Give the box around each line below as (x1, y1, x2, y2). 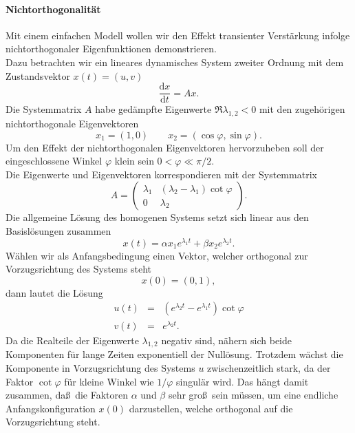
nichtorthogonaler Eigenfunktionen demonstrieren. (6, 41, 217, 56)
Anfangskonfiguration (6, 401, 96, 415)
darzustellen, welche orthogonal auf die (129, 401, 293, 415)
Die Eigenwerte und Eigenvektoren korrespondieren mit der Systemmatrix (6, 167, 317, 181)
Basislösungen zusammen (6, 224, 111, 237)
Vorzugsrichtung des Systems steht (6, 262, 152, 276)
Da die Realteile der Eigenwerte (6, 332, 139, 347)
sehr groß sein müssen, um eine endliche (168, 388, 338, 402)
